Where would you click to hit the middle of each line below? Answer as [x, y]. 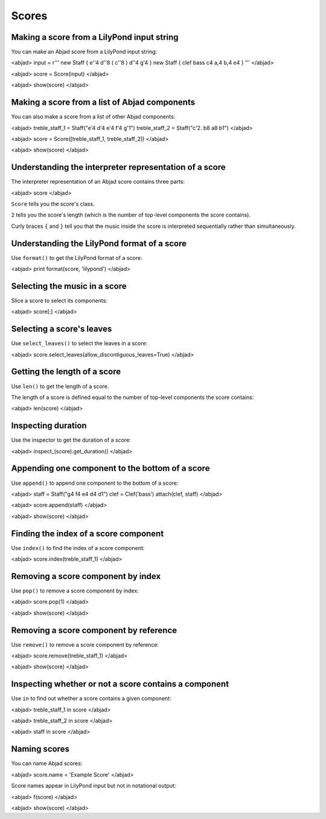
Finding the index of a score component [88, 533]
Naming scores [40, 749]
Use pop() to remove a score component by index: [75, 591]
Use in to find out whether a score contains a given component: [91, 699]
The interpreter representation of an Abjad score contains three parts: [98, 182]
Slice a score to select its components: [59, 300]
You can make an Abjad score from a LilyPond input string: [84, 52]
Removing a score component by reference [94, 630]
